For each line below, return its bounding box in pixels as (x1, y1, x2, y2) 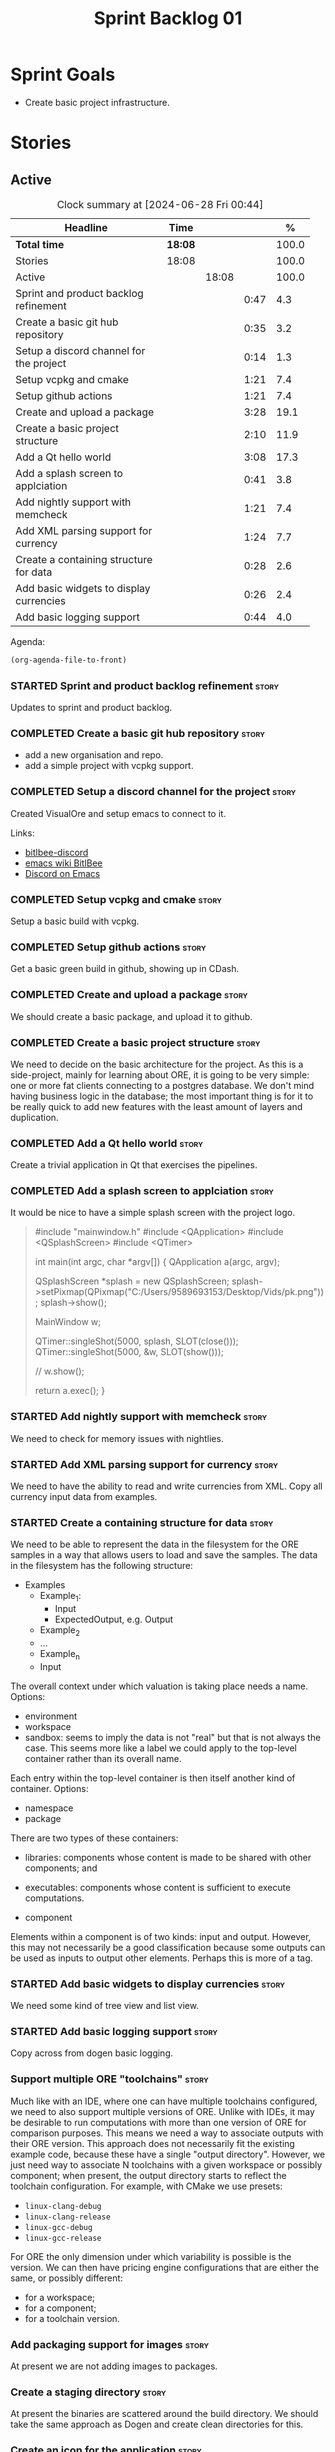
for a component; (24, 2302, 97, 2314)
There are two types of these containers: (10, 1832, 179, 1844)
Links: (10, 827, 35, 839)
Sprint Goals (10, 63, 116, 86)
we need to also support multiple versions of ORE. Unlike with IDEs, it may (10, 2105, 315, 2117)
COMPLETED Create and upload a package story (10, 988, 248, 1002)
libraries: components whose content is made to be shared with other (24, 1851, 312, 1863)
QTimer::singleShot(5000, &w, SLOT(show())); (34, 1346, 225, 1358)
